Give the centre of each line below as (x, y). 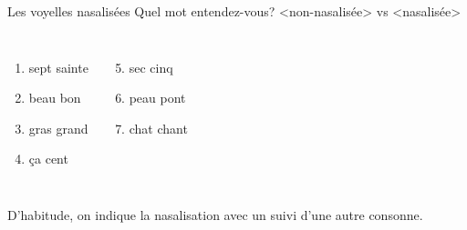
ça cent (48, 159)
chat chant (158, 128)
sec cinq (151, 67)
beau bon (55, 98)
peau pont (157, 98)
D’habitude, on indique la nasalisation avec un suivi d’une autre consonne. (215, 214)
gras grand (58, 128)
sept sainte (58, 67)
